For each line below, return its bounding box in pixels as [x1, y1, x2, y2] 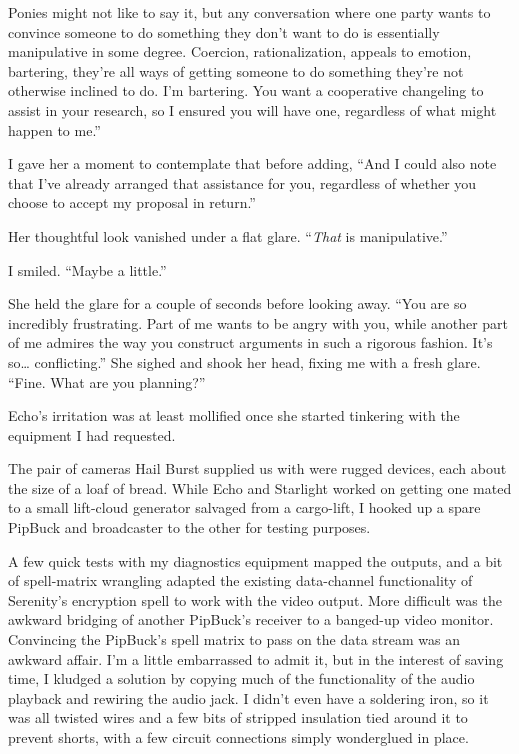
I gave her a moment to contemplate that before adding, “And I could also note [8, 153, 497, 174]
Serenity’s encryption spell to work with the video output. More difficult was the [8, 589, 502, 610]
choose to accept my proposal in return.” [8, 192, 256, 213]
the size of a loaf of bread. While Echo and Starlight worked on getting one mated [8, 477, 512, 498]
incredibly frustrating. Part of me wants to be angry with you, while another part [8, 312, 509, 333]
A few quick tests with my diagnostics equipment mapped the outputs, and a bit [8, 550, 503, 571]
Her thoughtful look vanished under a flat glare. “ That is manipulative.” [8, 225, 448, 246]
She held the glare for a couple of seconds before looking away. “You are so [8, 293, 467, 314]
